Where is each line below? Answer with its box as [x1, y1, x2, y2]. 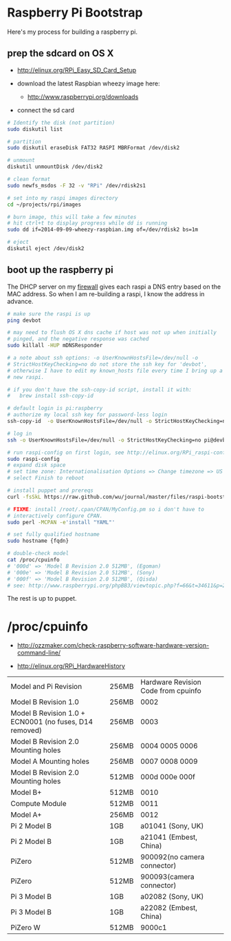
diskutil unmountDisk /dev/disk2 [7, 163, 103, 170]
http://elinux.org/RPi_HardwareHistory [16, 662, 126, 670]
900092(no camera [140, 852, 205, 862]
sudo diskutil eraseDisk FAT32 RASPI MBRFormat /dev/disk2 [7, 145, 180, 152]
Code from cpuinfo [140, 686, 201, 696]
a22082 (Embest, [140, 903, 198, 913]
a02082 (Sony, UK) [140, 892, 204, 902]
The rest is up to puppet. [7, 594, 77, 603]
